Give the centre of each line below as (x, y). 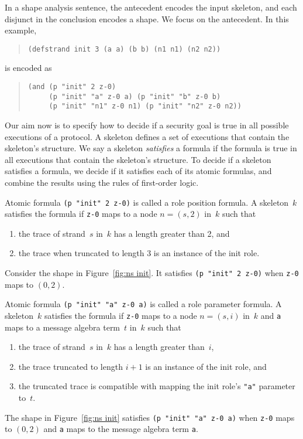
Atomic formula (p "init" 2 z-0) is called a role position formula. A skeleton (147, 202)
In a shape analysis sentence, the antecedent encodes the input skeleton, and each (151, 7)
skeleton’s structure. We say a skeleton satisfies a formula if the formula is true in (151, 148)
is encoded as (28, 68)
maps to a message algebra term (63, 327)
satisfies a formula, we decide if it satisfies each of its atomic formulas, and (138, 171)
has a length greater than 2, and (172, 233)
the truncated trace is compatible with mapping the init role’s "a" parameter (157, 386)
